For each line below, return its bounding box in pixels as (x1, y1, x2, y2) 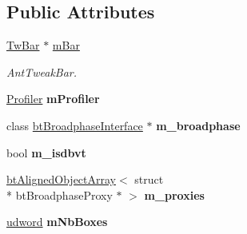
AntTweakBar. (6, 63, 78, 80)
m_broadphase (156, 117, 241, 133)
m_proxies (144, 186, 205, 203)
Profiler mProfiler (6, 90, 100, 107)
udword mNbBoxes (6, 213, 108, 230)
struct (134, 171, 164, 188)
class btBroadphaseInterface (6, 117, 143, 133)
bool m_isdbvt (6, 144, 86, 161)
